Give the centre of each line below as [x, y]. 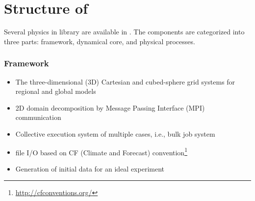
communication [38, 117]
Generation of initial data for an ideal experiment [90, 168]
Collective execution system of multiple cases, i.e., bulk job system [115, 133]
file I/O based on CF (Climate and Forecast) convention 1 [101, 151]
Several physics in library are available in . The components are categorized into [124, 32]
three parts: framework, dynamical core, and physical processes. [100, 41]
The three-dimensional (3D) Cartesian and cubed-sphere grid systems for [125, 81]
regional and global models [56, 91]
